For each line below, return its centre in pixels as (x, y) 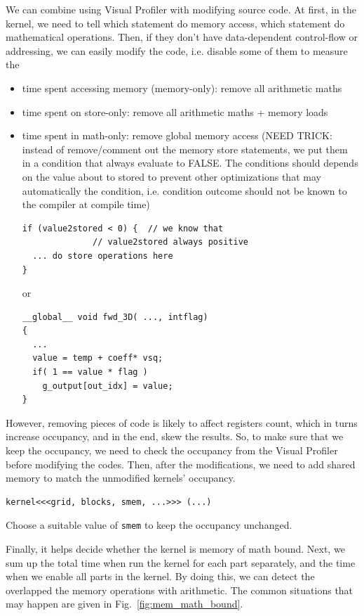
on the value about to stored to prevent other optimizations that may (171, 176)
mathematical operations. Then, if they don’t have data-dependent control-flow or (182, 37)
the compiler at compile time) (86, 204)
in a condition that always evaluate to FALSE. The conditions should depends (190, 163)
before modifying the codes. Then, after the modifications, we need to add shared (181, 464)
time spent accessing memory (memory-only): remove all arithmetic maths (182, 88)
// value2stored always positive (170, 242)
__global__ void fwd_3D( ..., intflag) (115, 317)
